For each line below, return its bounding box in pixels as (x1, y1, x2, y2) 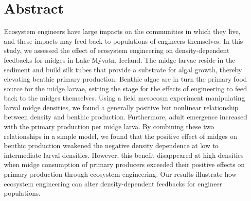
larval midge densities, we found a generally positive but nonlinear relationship (4, 102, 239, 112)
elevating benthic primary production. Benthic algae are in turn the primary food (4, 74, 247, 84)
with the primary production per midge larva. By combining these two (4, 121, 214, 132)
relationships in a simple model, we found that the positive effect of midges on (4, 131, 237, 141)
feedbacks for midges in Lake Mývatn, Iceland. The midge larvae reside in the (4, 54, 235, 65)
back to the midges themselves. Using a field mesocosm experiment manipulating (4, 93, 245, 103)
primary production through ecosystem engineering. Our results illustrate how (4, 169, 237, 179)
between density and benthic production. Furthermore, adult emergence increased (4, 112, 247, 122)
